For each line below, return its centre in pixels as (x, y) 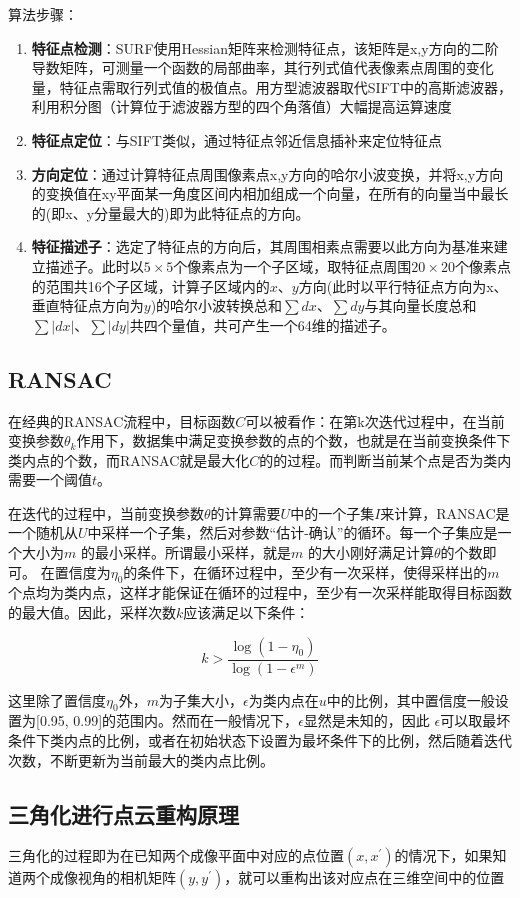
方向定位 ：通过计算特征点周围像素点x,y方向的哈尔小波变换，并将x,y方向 (267, 173)
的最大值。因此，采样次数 (92, 612)
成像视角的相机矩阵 (112, 877)
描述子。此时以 (94, 265)
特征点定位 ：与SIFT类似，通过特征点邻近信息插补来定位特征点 (236, 139)
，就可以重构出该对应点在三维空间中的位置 (364, 877)
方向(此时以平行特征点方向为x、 (403, 285)
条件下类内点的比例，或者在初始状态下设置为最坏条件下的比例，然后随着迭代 (260, 740)
